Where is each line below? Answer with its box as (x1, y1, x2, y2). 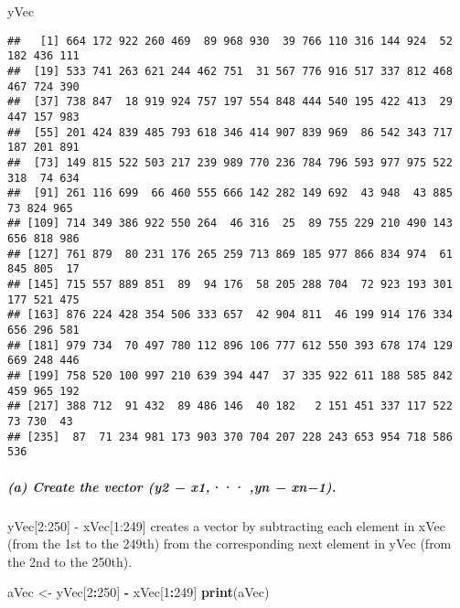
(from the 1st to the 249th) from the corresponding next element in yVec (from (7, 534, 452, 553)
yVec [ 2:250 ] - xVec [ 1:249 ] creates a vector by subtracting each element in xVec (7, 516, 446, 535)
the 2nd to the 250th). (7, 551, 133, 571)
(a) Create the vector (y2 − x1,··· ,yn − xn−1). (7, 476, 337, 496)
